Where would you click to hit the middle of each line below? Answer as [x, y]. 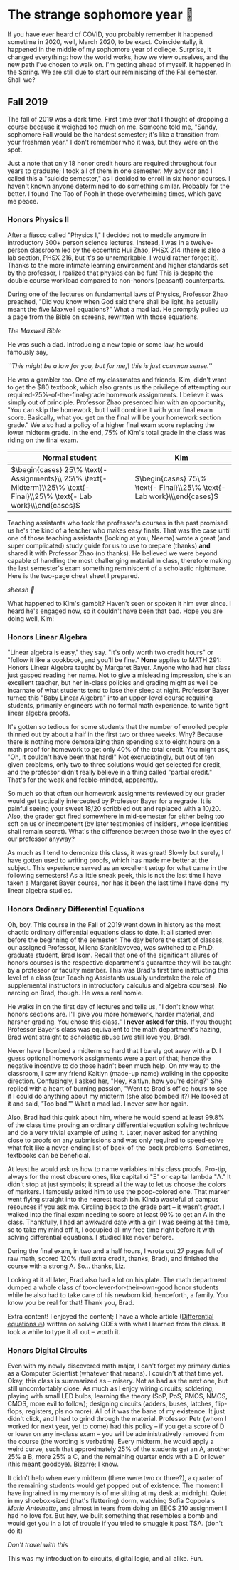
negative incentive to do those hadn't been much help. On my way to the [114, 1066]
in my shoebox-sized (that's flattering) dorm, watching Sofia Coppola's [111, 1500]
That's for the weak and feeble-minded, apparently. [83, 780]
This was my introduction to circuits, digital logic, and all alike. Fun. [105, 1558]
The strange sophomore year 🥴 [101, 15]
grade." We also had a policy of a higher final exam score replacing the [111, 425]
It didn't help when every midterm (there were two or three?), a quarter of [115, 1477]
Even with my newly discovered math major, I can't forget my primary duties [119, 1366]
